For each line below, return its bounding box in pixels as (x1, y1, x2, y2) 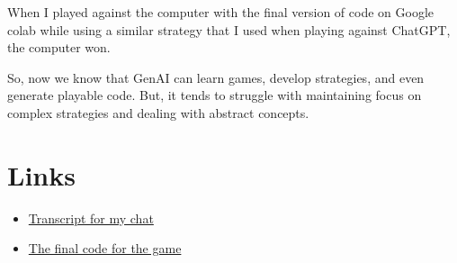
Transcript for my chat (28, 208, 154, 227)
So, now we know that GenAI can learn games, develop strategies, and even (7, 68, 425, 86)
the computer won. (7, 38, 111, 57)
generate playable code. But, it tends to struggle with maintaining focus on (7, 86, 422, 104)
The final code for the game (28, 239, 182, 258)
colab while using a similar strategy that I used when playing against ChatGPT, (7, 20, 451, 39)
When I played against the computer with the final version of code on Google (7, 3, 434, 21)
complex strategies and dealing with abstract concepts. (7, 103, 309, 122)
